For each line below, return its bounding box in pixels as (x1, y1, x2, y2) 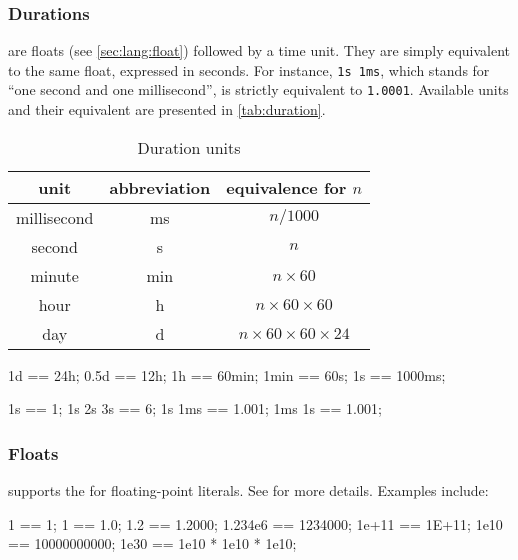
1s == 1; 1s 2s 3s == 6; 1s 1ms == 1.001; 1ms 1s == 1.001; (8, 398, 382, 419)
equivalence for (226, 175, 347, 199)
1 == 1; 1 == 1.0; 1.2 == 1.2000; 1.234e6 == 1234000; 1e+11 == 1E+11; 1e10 (8, 513, 503, 534)
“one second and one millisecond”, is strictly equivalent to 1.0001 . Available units (8, 79, 509, 100)
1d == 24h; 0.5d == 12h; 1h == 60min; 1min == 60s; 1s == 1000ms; (8, 364, 446, 385)
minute (30, 263, 79, 287)
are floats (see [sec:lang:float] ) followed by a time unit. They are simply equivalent (8, 40, 511, 61)
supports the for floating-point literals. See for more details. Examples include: (8, 480, 489, 501)
